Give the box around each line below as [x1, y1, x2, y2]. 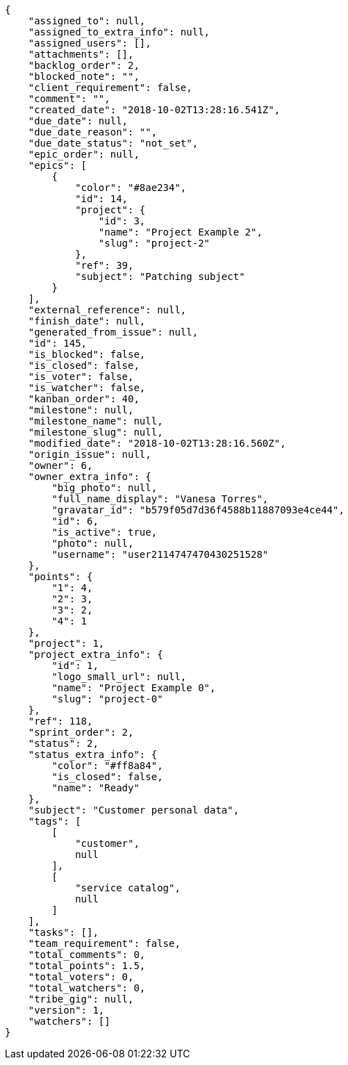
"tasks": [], [28, 927, 99, 938]
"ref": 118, [28, 716, 93, 727]
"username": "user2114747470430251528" [51, 549, 269, 560]
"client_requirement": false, [28, 82, 192, 93]
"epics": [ [28, 160, 88, 171]
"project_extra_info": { [28, 649, 163, 660]
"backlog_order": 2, [28, 60, 140, 71]
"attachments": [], [28, 49, 134, 60]
